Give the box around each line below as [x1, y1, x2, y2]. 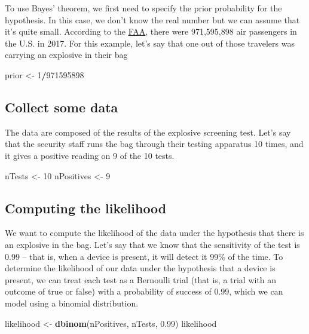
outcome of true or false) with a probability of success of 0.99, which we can [5, 285, 283, 298]
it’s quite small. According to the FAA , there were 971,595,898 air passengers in [5, 25, 297, 38]
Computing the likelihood [5, 198, 167, 217]
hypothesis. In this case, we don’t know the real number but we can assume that [5, 13, 300, 26]
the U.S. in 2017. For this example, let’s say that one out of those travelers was [5, 36, 295, 49]
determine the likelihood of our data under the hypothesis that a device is [5, 262, 276, 274]
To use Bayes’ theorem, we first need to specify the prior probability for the [5, 2, 282, 14]
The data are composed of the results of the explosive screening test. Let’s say [5, 125, 291, 138]
